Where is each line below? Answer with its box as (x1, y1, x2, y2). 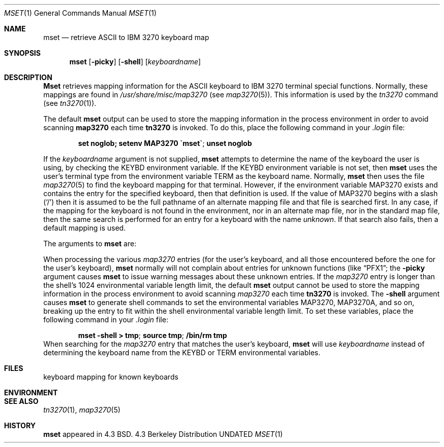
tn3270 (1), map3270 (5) (43, 405, 121, 414)
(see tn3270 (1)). (43, 99, 96, 107)
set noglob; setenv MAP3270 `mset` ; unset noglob (78, 139, 252, 147)
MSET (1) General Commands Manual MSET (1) (4, 9, 157, 17)
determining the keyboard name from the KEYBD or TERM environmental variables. (43, 348, 321, 357)
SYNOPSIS (4, 49, 41, 57)
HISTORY (4, 421, 36, 430)
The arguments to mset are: (43, 239, 136, 248)
